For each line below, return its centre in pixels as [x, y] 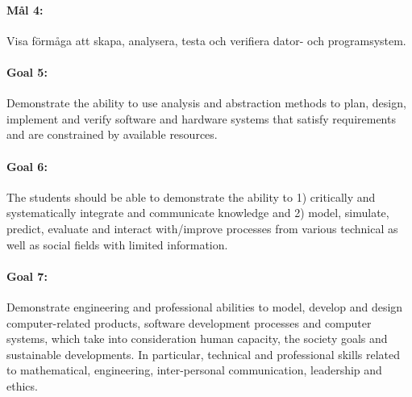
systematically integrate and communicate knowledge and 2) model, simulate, [198, 213]
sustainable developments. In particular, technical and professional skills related [203, 354]
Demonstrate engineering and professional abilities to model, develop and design [205, 306]
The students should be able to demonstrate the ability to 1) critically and [191, 196]
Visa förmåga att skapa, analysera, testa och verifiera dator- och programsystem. [206, 40]
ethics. [22, 385]
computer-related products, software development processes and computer [189, 322]
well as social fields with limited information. [117, 244]
